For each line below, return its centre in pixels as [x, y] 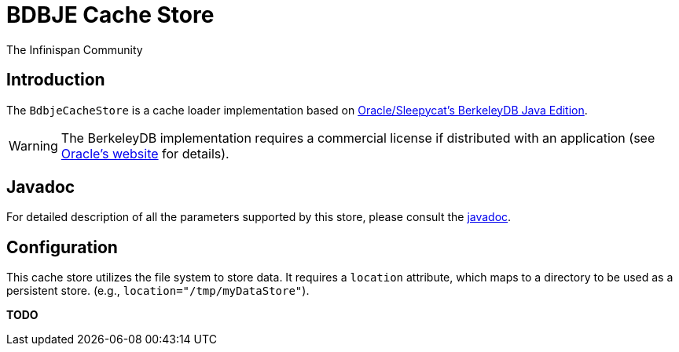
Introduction [56, 80]
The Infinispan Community [75, 49]
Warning [33, 145]
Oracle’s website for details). [145, 153]
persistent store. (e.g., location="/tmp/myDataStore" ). [158, 291]
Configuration [62, 247]
